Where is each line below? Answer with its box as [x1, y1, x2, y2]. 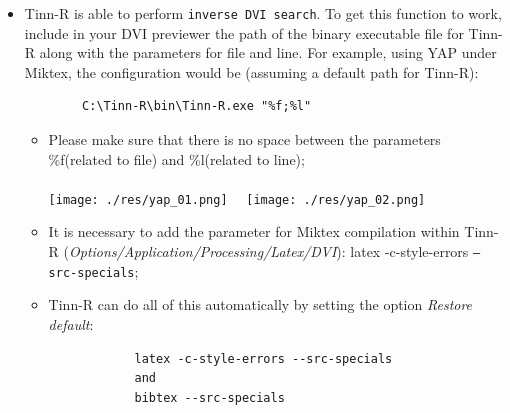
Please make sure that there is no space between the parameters [48, 129, 441, 150]
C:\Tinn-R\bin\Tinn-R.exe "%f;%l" [82, 99, 312, 114]
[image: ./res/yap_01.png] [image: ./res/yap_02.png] [48, 192, 426, 207]
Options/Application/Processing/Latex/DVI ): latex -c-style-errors [69, 241, 469, 262]
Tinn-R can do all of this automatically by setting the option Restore [48, 294, 473, 315]
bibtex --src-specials [134, 390, 285, 405]
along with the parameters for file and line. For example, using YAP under [39, 42, 497, 63]
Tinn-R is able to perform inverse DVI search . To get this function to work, [24, 3, 502, 23]
